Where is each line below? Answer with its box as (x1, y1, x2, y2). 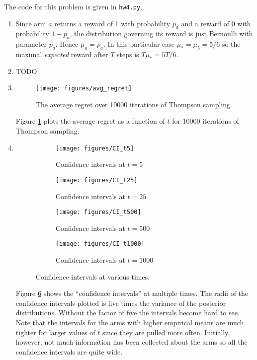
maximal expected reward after (15, 49, 108, 60)
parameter (15, 39, 47, 49)
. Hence (55, 39, 79, 49)
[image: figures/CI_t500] (55, 209, 141, 216)
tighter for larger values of (15, 327, 95, 337)
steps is (117, 49, 139, 60)
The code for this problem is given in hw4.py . (4, 1, 143, 11)
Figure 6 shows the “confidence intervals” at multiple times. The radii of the (15, 288, 249, 298)
